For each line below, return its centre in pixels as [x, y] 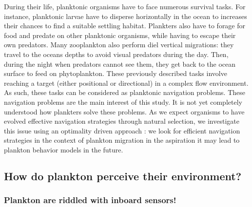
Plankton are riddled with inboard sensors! [90, 200]
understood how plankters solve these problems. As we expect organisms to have [124, 111]
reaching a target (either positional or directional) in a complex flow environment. [126, 83]
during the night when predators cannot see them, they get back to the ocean [120, 64]
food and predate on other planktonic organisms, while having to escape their [120, 35]
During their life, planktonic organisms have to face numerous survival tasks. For [125, 6]
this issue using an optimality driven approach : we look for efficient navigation [122, 130]
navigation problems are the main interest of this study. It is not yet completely [123, 102]
